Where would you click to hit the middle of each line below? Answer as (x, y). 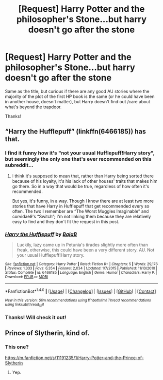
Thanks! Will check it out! (36, 317)
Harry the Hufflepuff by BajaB (41, 234)
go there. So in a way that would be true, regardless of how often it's (81, 186)
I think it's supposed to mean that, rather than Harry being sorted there (83, 176)
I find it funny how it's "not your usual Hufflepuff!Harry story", (80, 153)
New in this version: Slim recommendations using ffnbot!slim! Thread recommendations (78, 300)
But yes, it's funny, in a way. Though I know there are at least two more (83, 201)
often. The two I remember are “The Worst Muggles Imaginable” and (80, 211)
